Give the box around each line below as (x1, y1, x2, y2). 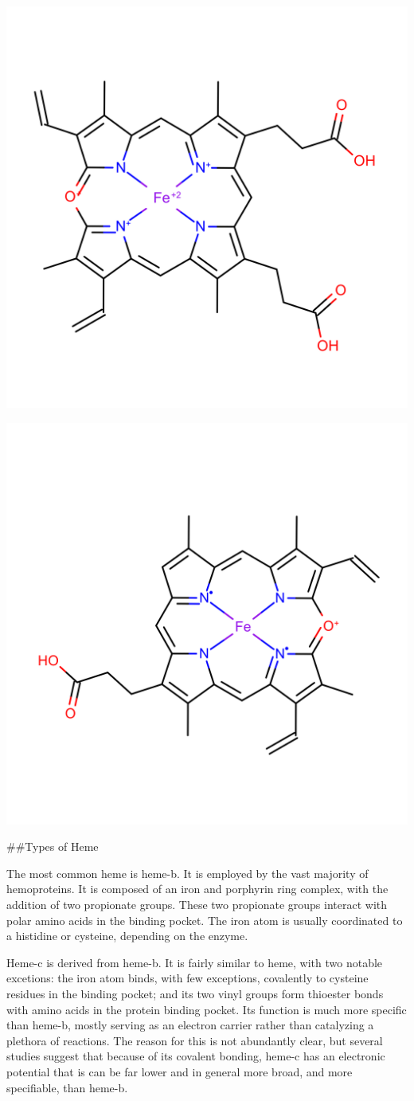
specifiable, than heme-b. (6, 1079, 128, 1095)
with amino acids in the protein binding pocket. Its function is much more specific (6, 1001, 407, 1017)
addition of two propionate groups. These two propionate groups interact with (6, 895, 388, 912)
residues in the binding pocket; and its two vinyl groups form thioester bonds (6, 985, 384, 1001)
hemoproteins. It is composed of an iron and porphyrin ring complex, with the (6, 880, 389, 897)
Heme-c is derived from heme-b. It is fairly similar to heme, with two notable (6, 954, 383, 970)
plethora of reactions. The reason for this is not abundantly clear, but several (6, 1032, 383, 1048)
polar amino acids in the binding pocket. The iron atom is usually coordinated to (6, 911, 403, 928)
